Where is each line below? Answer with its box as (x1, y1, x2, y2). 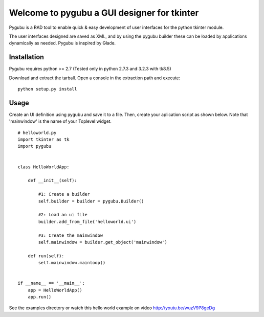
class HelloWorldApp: (18, 164, 69, 170)
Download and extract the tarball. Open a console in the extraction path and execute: (9, 75, 180, 81)
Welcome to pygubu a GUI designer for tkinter (9, 7, 199, 18)
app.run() (27, 294, 51, 300)
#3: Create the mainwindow (38, 232, 103, 238)
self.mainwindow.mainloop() (38, 260, 106, 266)
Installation (9, 53, 44, 61)
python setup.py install (18, 86, 77, 92)
